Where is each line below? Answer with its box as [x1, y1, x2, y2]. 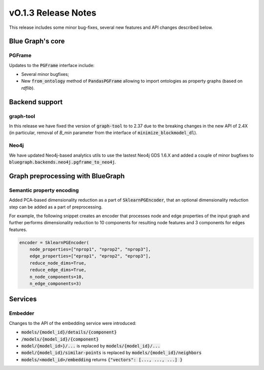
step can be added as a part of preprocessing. [9, 204, 103, 210]
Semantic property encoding [9, 186, 79, 193]
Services [9, 295, 37, 303]
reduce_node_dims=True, [29, 260, 87, 266]
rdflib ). [21, 85, 35, 91]
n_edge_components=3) [29, 281, 82, 286]
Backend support [9, 98, 63, 106]
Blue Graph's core [9, 37, 65, 46]
